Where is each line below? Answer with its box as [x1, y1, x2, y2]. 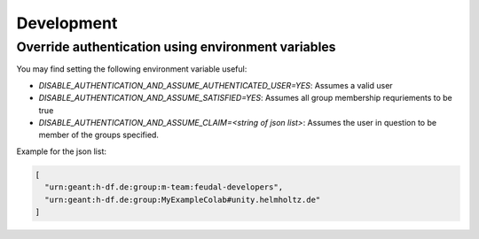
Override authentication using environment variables [16, 39, 336, 55]
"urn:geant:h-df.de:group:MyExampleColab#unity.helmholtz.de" [44, 195, 321, 204]
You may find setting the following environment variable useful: [16, 64, 247, 74]
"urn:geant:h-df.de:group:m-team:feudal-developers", [44, 182, 284, 192]
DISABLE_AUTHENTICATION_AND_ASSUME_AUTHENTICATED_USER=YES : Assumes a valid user [38, 80, 394, 90]
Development [16, 13, 118, 33]
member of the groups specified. [38, 129, 160, 141]
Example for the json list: [16, 146, 106, 157]
